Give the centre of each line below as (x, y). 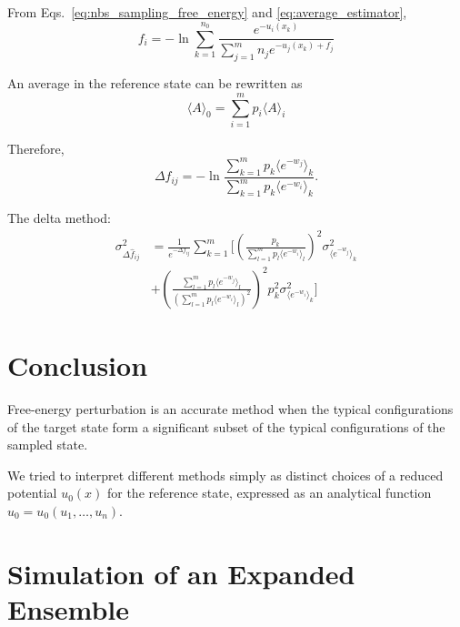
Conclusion (78, 365)
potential (32, 493)
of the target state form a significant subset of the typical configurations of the (226, 426)
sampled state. (48, 445)
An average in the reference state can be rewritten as (155, 83)
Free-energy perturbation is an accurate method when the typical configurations (230, 409)
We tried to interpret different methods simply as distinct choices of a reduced (225, 475)
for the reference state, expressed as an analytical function (269, 493)
